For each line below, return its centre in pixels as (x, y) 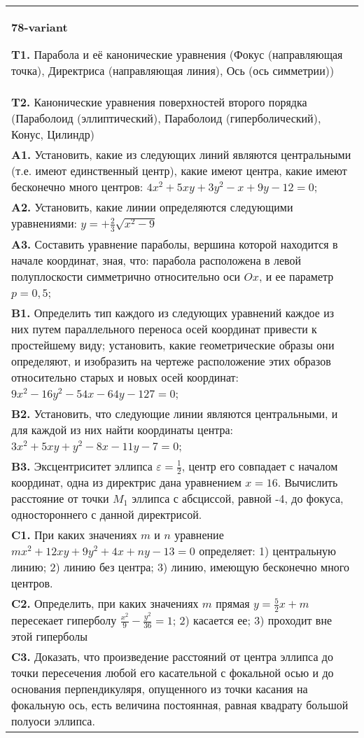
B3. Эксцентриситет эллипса (82, 466)
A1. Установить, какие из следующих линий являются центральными (181, 154)
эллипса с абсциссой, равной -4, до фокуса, (238, 499)
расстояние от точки (60, 499)
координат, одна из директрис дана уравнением (126, 482)
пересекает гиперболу (64, 620)
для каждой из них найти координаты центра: (122, 429)
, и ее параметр (296, 276)
